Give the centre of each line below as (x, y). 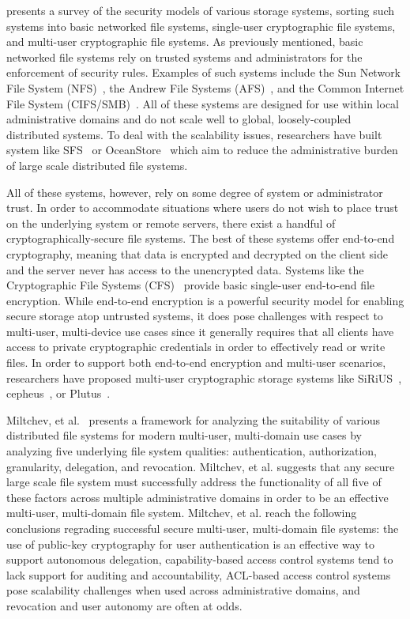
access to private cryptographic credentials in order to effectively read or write (196, 347)
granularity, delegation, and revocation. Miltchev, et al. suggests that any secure (201, 466)
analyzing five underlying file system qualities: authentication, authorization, (192, 451)
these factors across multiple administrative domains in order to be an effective (197, 497)
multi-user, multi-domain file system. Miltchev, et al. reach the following (182, 513)
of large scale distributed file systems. (97, 165)
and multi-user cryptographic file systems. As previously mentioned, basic (185, 42)
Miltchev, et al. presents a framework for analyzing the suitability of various (194, 419)
